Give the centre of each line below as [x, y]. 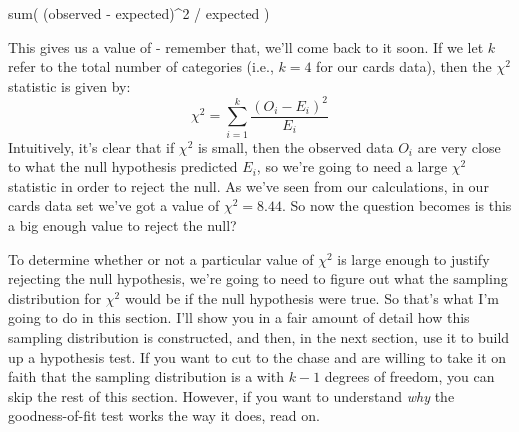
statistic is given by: [69, 85]
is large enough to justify [413, 258]
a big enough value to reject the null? [122, 225]
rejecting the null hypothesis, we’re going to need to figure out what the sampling [258, 278]
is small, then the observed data [295, 146]
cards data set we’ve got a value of [114, 205]
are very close [459, 146]
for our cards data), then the [404, 66]
